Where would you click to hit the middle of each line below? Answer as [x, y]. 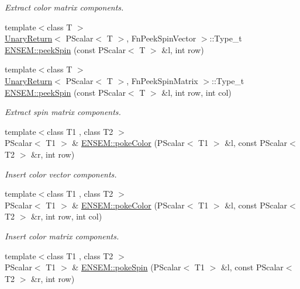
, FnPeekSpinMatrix [162, 80]
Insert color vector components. [61, 174]
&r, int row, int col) [67, 216]
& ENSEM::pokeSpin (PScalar [127, 267]
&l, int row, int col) [196, 92]
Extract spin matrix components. [63, 112]
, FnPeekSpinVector [161, 38]
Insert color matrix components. [62, 236]
